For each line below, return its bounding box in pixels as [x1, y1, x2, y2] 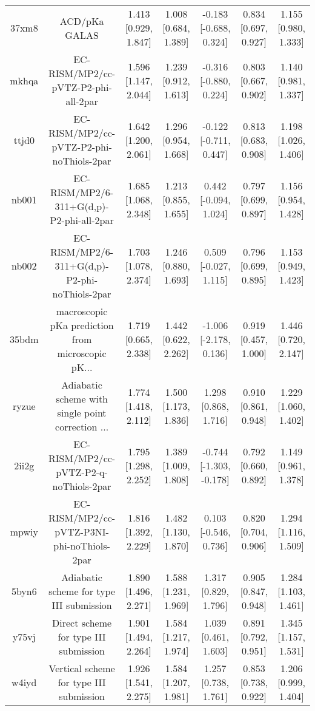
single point [57, 406, 107, 420]
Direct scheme [52, 616, 112, 630]
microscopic [57, 346, 107, 360]
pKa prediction [50, 318, 114, 332]
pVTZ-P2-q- [56, 465, 108, 479]
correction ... [55, 420, 109, 434]
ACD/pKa [59, 13, 104, 28]
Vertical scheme [48, 661, 115, 675]
